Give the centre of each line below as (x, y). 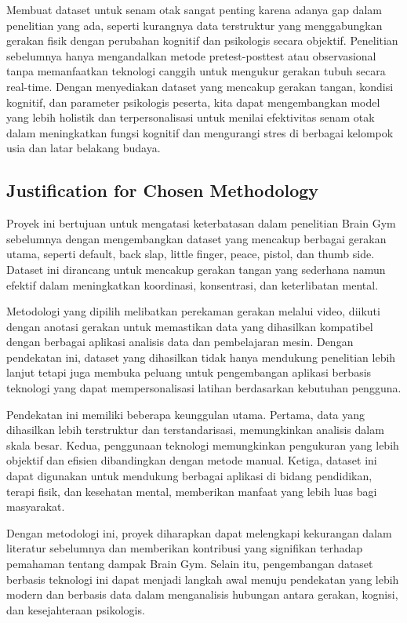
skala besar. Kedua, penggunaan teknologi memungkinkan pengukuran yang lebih (203, 444)
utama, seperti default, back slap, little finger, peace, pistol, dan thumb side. (191, 254)
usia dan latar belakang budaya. (84, 148)
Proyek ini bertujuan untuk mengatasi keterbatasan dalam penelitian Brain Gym (201, 223)
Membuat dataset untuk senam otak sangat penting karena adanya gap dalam (194, 9)
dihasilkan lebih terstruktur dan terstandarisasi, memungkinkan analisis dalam (195, 430)
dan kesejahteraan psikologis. (76, 609)
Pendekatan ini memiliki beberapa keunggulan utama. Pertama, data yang (186, 414)
